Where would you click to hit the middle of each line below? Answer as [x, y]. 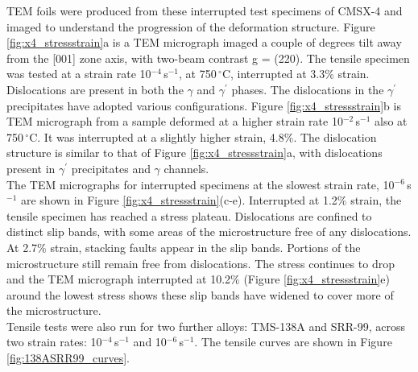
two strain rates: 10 [54, 342]
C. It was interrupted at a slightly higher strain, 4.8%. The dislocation [203, 136]
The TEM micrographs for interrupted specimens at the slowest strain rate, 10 [201, 184]
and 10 [150, 342]
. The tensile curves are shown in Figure [293, 342]
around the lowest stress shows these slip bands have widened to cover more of [200, 294]
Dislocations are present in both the [95, 89]
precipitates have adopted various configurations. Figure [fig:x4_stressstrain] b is [204, 105]
